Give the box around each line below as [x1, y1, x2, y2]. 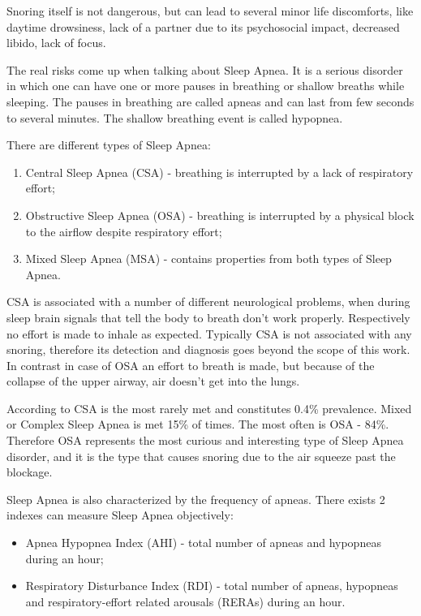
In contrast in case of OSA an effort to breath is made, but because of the [6, 356, 375, 373]
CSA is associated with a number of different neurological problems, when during [6, 293, 410, 310]
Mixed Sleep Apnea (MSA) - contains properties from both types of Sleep [25, 250, 392, 267]
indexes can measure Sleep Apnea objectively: [6, 506, 234, 523]
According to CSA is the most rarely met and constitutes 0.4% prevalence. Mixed [6, 399, 412, 416]
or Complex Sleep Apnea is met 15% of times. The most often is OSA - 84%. [6, 416, 389, 433]
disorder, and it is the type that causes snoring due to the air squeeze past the [6, 447, 396, 464]
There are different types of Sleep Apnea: [6, 136, 211, 153]
